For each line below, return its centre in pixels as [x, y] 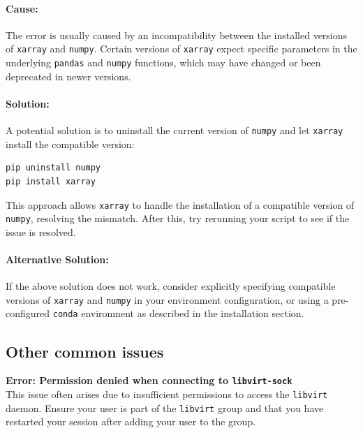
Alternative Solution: [57, 259]
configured [28, 313]
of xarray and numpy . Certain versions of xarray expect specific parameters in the [181, 49]
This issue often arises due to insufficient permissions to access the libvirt [167, 394]
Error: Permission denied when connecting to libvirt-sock [149, 380]
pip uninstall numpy [53, 168]
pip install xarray [51, 181]
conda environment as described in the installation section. [178, 313]
